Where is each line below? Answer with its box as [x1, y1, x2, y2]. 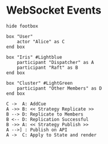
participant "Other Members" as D [17, 85, 102, 91]
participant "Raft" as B [17, 65, 78, 71]
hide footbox [6, 23, 39, 29]
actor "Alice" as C [17, 39, 65, 44]
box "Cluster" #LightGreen [6, 80, 73, 86]
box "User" [6, 33, 33, 39]
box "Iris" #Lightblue [6, 54, 62, 60]
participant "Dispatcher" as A [17, 59, 94, 65]
